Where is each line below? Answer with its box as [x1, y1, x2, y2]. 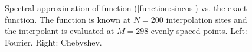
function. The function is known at [5, 13, 131, 25]
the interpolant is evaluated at [5, 25, 114, 37]
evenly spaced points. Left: [150, 25, 247, 37]
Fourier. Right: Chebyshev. [5, 36, 102, 48]
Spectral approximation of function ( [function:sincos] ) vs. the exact [5, 2, 247, 13]
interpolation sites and [166, 13, 247, 25]
